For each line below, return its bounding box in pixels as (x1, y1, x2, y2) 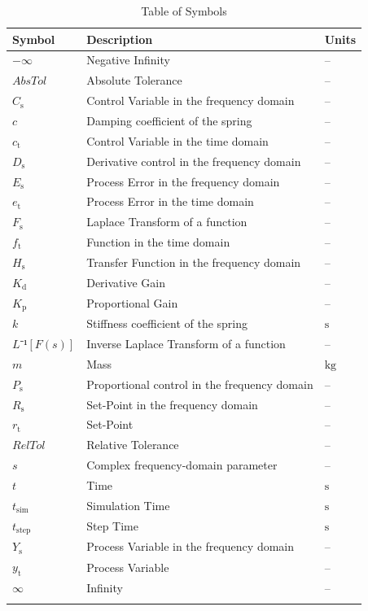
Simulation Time (86, 496, 170, 513)
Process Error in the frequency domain (86, 172, 280, 190)
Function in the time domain (86, 233, 230, 251)
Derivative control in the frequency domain (86, 152, 301, 169)
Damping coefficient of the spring (86, 111, 252, 129)
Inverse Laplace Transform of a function (86, 335, 286, 352)
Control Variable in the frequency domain (86, 92, 295, 109)
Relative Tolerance (86, 436, 179, 453)
